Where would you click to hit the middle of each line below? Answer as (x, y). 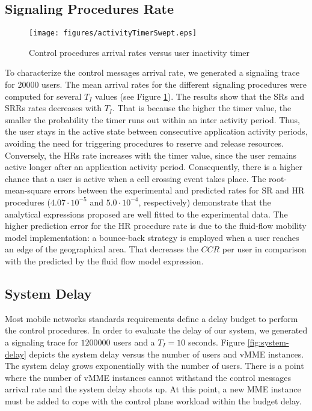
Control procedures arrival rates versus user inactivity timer (139, 52)
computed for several (43, 96)
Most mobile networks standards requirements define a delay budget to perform (151, 318)
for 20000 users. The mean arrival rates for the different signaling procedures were (156, 84)
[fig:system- (268, 342)
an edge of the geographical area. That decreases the (102, 249)
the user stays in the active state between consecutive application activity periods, (156, 131)
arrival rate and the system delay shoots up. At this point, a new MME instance (153, 389)
